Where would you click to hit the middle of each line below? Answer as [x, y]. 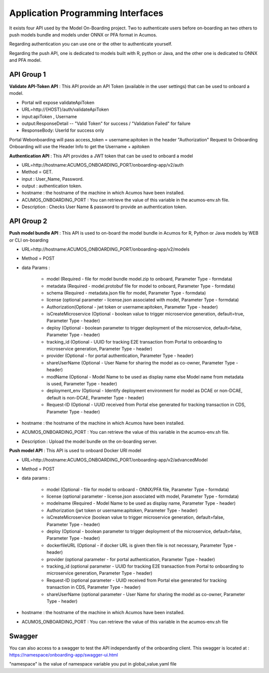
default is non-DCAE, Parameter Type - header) [95, 397]
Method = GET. [37, 172]
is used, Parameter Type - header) [82, 383]
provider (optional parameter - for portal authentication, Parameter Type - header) [131, 559]
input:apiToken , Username [49, 116]
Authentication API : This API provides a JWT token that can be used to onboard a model [101, 156]
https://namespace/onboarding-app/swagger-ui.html [64, 655]
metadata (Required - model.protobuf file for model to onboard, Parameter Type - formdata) [141, 286]
